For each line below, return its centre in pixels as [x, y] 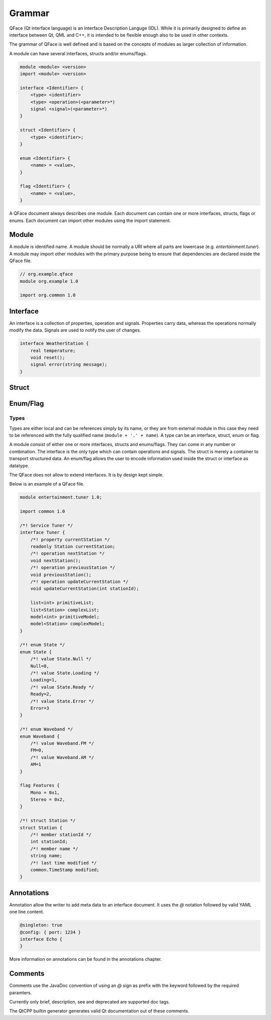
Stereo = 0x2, [48, 800]
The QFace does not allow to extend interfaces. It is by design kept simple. [87, 475]
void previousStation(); [61, 575]
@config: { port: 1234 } [50, 932]
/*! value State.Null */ [61, 659]
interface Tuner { [42, 533]
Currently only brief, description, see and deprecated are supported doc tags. [90, 1002]
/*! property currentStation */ [70, 539]
